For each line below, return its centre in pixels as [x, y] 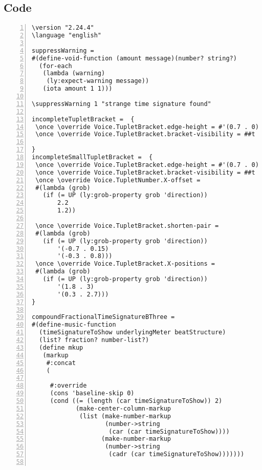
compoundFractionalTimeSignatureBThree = [103, 317]
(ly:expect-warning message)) [98, 81]
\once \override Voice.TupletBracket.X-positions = [125, 264]
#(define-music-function [74, 325]
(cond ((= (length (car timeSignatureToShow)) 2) [136, 401]
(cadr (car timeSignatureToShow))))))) [177, 454]
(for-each [56, 66]
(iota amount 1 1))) [78, 89]
